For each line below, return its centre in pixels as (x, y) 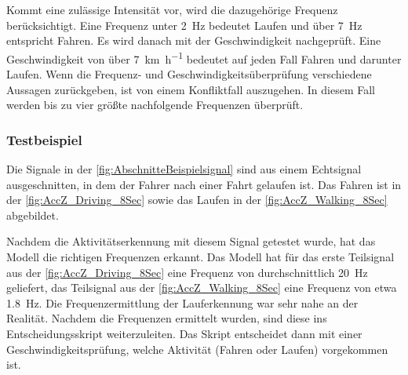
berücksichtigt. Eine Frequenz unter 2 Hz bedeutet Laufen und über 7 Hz (184, 25)
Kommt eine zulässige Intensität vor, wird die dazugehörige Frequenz (172, 9)
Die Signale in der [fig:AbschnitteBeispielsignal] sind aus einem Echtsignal (184, 169)
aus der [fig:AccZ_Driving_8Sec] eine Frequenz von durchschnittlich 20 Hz (187, 272)
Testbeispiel (44, 139)
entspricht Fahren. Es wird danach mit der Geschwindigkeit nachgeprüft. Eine (194, 40)
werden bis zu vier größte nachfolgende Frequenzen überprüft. (155, 105)
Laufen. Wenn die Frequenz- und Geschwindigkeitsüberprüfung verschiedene (189, 74)
